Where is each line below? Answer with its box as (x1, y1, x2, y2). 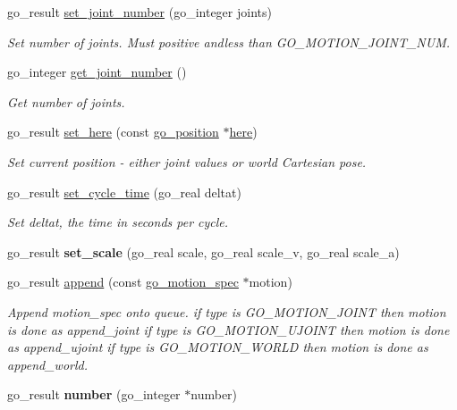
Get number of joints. (7, 92, 125, 111)
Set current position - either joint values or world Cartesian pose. (7, 152, 367, 171)
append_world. (7, 355, 89, 373)
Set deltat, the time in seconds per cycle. (7, 213, 229, 231)
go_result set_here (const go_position (7, 122, 219, 141)
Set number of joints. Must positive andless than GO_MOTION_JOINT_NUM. (7, 32, 451, 51)
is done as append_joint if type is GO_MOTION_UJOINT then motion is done (7, 320, 450, 339)
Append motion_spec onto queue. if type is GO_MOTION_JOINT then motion (7, 302, 446, 321)
